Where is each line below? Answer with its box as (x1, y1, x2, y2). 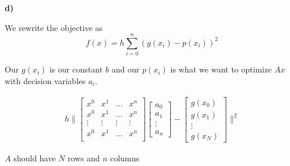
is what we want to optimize (170, 63, 272, 75)
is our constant (49, 63, 103, 75)
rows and (67, 151, 100, 164)
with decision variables (5, 74, 86, 87)
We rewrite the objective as (5, 21, 103, 33)
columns (110, 151, 140, 164)
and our (111, 63, 140, 75)
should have (13, 151, 56, 164)
